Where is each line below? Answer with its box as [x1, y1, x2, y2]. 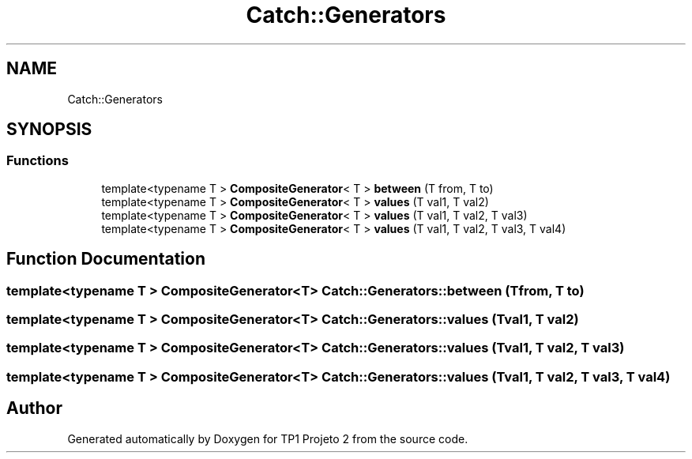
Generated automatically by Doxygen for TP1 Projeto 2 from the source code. [67, 431, 468, 446]
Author [6, 398, 62, 419]
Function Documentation [6, 249, 205, 269]
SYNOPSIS [6, 119, 92, 140]
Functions [6, 152, 69, 169]
